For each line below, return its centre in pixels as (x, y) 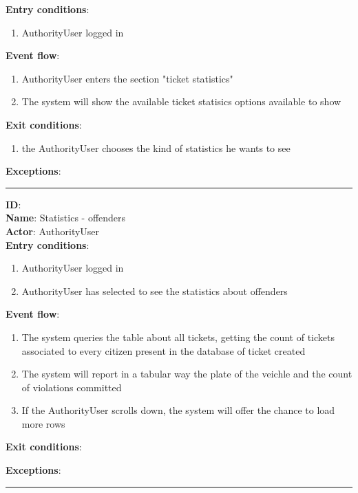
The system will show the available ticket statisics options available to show (181, 101)
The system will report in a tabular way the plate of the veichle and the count (187, 374)
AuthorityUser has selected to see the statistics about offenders (155, 291)
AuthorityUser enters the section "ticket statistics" (127, 78)
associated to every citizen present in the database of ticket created (164, 350)
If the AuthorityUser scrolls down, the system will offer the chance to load (178, 410)
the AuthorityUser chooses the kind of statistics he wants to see (156, 147)
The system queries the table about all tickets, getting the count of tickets (178, 337)
